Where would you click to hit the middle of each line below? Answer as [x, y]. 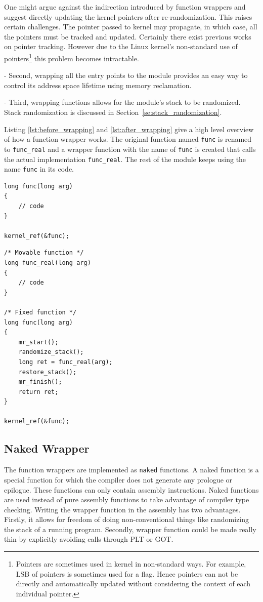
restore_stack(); [48, 372]
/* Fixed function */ [40, 312]
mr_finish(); [40, 382]
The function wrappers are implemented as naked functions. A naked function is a [131, 470]
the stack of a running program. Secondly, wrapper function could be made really [130, 529]
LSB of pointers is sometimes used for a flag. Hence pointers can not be [127, 573]
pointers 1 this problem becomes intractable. [72, 57]
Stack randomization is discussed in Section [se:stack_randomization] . [113, 112]
